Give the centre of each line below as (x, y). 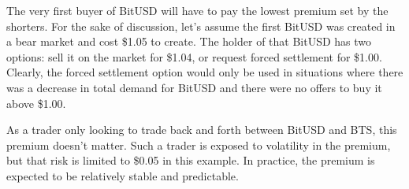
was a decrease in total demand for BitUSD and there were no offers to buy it (194, 87)
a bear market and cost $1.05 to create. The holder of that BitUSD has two (189, 41)
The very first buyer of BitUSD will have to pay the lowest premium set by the (197, 10)
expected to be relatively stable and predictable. (123, 175)
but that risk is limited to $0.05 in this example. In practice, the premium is (191, 160)
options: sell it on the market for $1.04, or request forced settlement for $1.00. (194, 56)
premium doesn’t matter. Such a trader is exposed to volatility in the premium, (199, 145)
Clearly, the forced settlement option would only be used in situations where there (205, 72)
